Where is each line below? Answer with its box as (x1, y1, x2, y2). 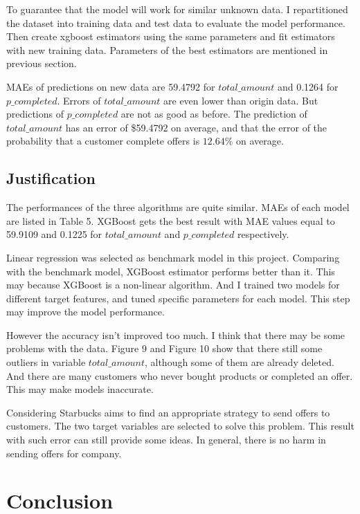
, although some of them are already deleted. (144, 355, 334, 369)
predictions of (6, 107, 64, 121)
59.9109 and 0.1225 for (6, 227, 102, 241)
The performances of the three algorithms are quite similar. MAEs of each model (6, 200, 350, 214)
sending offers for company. (6, 446, 122, 460)
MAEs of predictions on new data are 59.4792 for (6, 79, 215, 93)
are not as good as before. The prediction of (120, 107, 307, 121)
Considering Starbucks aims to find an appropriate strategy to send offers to (6, 405, 330, 419)
